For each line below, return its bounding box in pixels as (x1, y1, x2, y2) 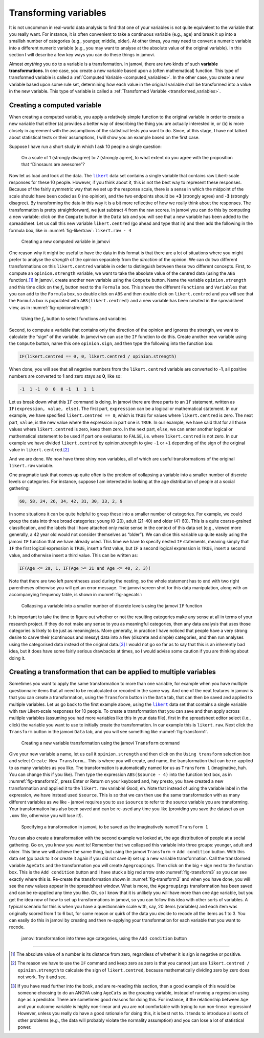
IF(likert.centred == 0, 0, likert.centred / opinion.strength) (19, 354, 177, 360)
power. (18, 1024, 32, 1030)
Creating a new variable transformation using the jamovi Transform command (21, 740, 180, 746)
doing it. (9, 655, 26, 661)
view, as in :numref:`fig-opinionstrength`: (9, 304, 91, 311)
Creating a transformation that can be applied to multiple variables (9, 668, 216, 676)
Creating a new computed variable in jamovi (21, 239, 110, 244)
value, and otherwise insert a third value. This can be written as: (9, 552, 138, 558)
